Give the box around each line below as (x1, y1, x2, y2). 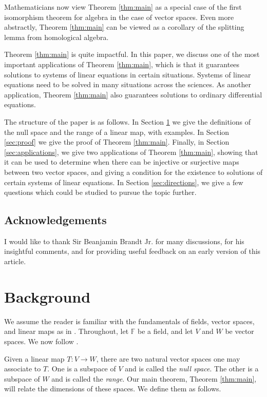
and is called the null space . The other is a (125, 363, 259, 374)
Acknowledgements (4, 212, 107, 228)
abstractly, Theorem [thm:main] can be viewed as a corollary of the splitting (4, 22, 244, 32)
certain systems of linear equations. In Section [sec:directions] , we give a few (4, 176, 243, 187)
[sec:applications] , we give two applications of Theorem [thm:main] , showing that (4, 146, 258, 157)
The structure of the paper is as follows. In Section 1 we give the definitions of (4, 116, 251, 127)
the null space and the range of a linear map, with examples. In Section (4, 126, 230, 137)
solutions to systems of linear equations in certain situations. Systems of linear (4, 69, 251, 80)
